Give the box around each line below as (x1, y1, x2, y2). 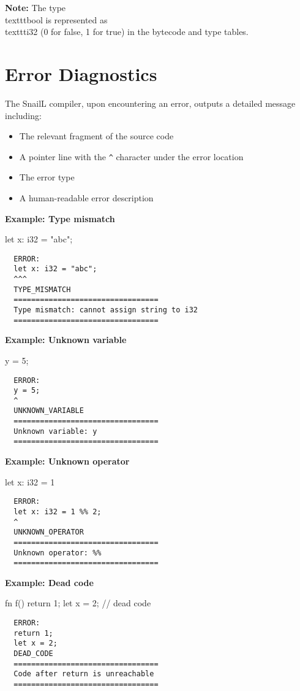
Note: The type (5, 1, 66, 14)
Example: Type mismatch (5, 212, 115, 225)
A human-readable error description (19, 191, 154, 204)
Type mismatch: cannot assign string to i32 (13, 306, 198, 314)
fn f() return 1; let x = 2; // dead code (5, 596, 151, 609)
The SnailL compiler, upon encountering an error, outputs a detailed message (5, 96, 296, 109)
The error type (19, 171, 75, 183)
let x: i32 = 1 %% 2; (13, 507, 102, 516)
